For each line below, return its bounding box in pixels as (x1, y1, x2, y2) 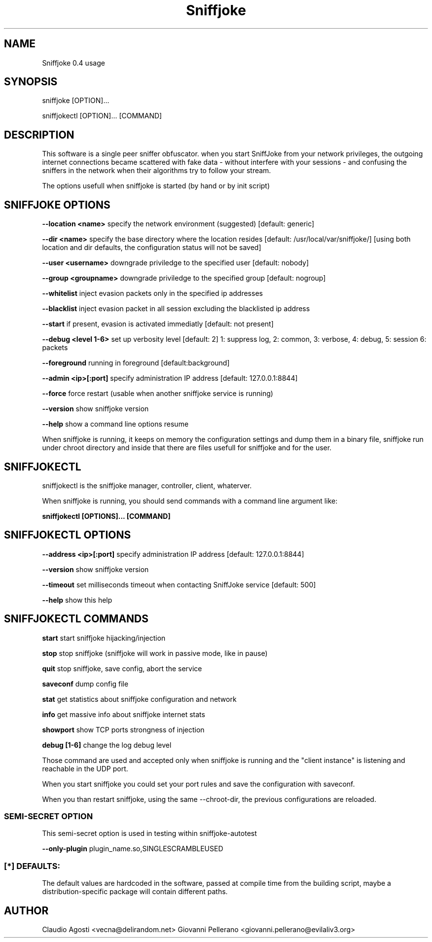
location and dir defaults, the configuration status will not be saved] (42, 243, 261, 252)
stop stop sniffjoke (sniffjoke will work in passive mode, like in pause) (42, 649, 268, 657)
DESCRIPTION (4, 128, 74, 141)
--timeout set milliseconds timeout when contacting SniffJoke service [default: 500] (42, 580, 316, 589)
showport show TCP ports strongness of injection (42, 725, 205, 734)
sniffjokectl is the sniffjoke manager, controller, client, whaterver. (42, 481, 252, 490)
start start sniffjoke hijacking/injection (42, 633, 166, 642)
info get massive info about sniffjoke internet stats (42, 710, 205, 719)
